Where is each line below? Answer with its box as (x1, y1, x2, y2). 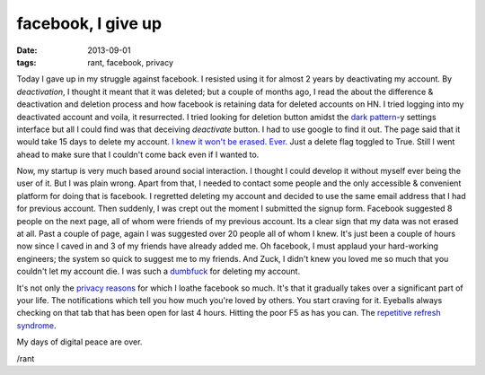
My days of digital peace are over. (16, 336, 143, 347)
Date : (16, 45, 38, 56)
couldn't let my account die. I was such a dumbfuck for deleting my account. (16, 266, 301, 277)
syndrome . (16, 319, 57, 331)
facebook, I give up (16, 13, 162, 33)
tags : (16, 57, 37, 67)
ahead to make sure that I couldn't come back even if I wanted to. (16, 149, 260, 160)
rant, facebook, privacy (87, 57, 174, 67)
